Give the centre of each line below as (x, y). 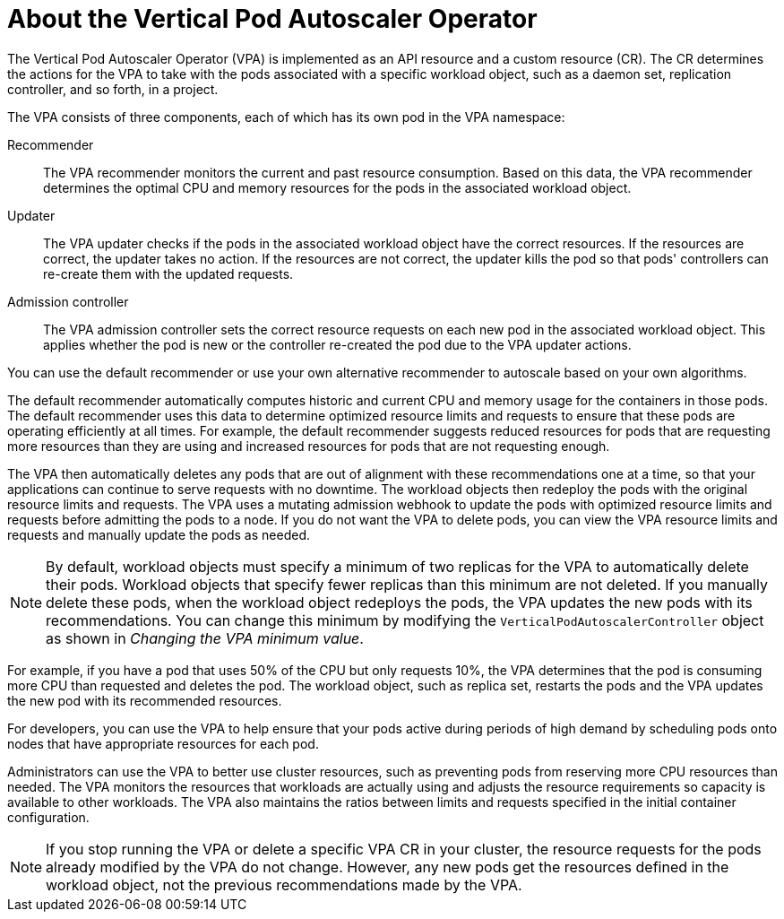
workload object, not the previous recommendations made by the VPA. (284, 884)
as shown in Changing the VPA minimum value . (205, 638)
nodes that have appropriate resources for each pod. (163, 743)
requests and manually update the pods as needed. (159, 534)
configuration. (48, 817)
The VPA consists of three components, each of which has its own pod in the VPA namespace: (286, 117)
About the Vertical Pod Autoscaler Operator (272, 19)
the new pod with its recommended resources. (145, 700)
